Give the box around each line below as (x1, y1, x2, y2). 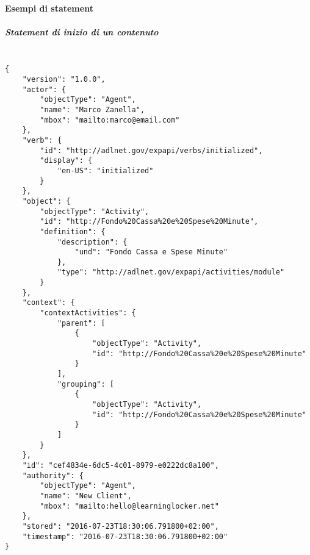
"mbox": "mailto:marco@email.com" (40, 115, 180, 124)
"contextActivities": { (40, 309, 136, 318)
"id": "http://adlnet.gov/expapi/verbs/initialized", (40, 146, 263, 155)
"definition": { (40, 227, 106, 236)
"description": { (57, 237, 128, 246)
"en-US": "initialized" (57, 166, 154, 175)
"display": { (40, 156, 93, 165)
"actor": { (22, 85, 67, 94)
